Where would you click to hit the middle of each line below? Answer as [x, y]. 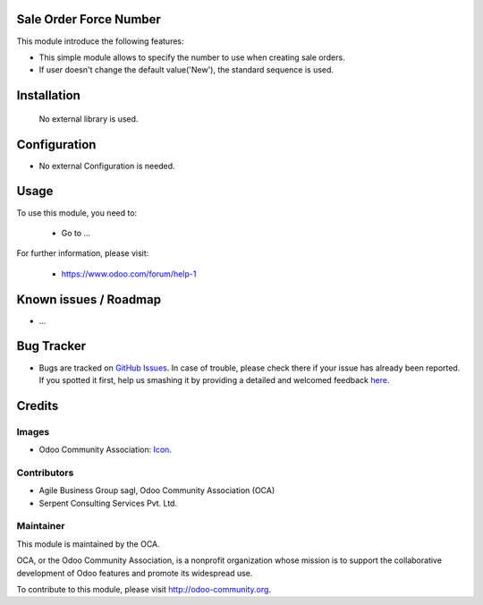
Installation [48, 95]
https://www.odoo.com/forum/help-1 [129, 274]
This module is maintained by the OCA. [88, 544]
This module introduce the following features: [100, 41]
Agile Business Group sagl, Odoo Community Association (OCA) [157, 490]
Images [33, 431]
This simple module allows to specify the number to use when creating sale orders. [192, 57]
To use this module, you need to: [77, 213]
